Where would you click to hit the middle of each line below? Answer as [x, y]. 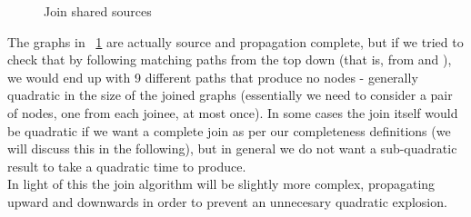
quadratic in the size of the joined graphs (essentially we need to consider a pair [230, 95]
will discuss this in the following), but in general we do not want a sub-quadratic [232, 148]
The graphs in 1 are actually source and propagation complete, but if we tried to [235, 41]
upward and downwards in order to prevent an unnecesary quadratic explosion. [227, 201]
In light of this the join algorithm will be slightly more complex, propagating [221, 184]
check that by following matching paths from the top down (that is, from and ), [230, 59]
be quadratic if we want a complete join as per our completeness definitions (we [229, 130]
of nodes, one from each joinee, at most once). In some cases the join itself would [233, 112]
